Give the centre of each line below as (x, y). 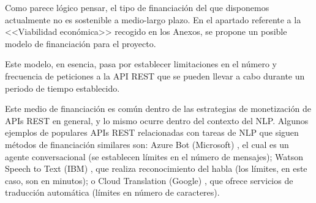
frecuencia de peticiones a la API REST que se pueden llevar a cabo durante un (155, 76)
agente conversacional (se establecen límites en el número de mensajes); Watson (154, 156)
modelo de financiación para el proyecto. (81, 43)
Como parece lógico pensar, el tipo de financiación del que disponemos (137, 7)
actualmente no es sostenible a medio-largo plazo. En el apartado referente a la (153, 19)
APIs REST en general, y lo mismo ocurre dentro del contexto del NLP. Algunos (157, 120)
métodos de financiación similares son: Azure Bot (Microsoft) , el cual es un (147, 144)
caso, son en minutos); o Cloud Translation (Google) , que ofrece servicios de (149, 180)
